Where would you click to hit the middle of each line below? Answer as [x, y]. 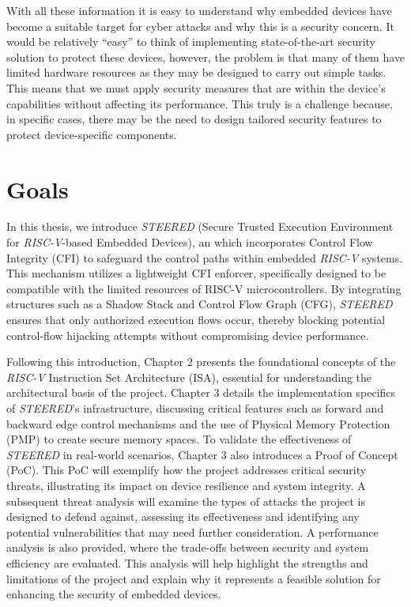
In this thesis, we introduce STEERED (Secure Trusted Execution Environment [200, 226]
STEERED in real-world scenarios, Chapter [112, 454]
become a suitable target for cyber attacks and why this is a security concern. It [200, 26]
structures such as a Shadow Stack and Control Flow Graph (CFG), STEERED [200, 304]
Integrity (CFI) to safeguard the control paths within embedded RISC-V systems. [205, 257]
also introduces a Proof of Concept [314, 454]
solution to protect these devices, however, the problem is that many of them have [205, 57]
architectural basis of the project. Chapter [108, 392]
